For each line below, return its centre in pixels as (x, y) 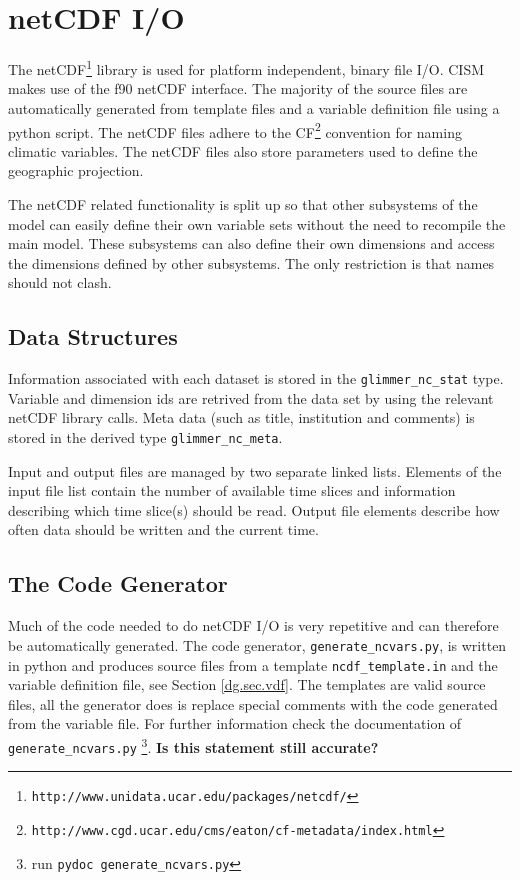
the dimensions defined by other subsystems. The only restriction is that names (251, 262)
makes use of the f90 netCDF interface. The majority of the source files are (238, 88)
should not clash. (60, 282)
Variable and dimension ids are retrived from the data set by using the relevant (251, 397)
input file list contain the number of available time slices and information (232, 490)
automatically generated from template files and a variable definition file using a (254, 107)
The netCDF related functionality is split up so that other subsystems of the (243, 204)
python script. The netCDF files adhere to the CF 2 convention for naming (235, 130)
